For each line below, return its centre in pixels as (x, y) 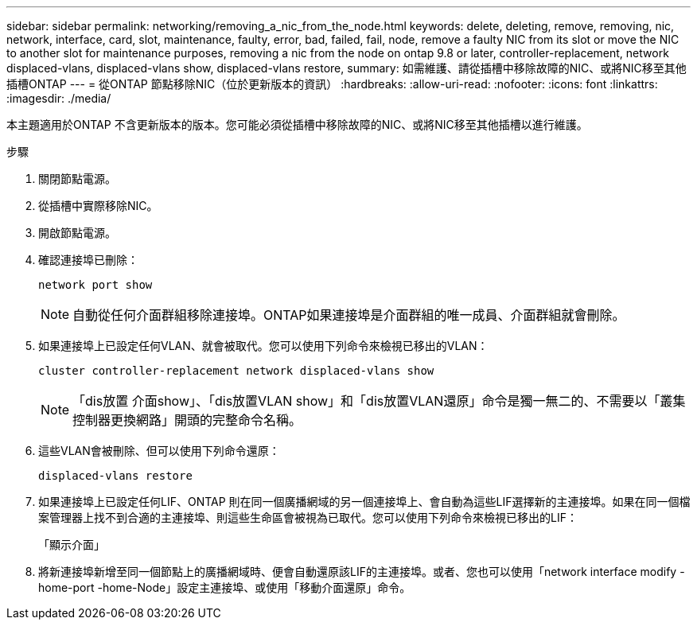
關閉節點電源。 (77, 179)
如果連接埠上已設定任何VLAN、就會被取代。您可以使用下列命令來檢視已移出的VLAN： (263, 346)
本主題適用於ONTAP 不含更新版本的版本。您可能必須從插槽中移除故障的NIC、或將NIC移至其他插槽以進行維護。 (297, 124)
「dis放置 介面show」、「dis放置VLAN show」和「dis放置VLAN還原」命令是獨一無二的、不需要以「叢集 (379, 401)
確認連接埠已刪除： (88, 260)
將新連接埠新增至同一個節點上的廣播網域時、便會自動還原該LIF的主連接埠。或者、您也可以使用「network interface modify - (362, 572)
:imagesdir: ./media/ (59, 98)
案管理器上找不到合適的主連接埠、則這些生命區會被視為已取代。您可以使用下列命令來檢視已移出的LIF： (308, 517)
